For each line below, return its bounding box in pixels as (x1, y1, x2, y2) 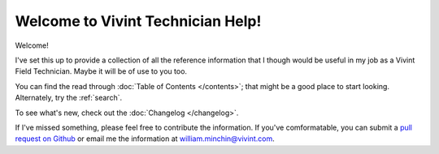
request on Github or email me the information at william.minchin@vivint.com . (15, 134, 276, 143)
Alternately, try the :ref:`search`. (15, 93, 122, 103)
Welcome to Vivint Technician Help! (15, 12, 262, 30)
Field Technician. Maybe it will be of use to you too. (15, 66, 187, 76)
